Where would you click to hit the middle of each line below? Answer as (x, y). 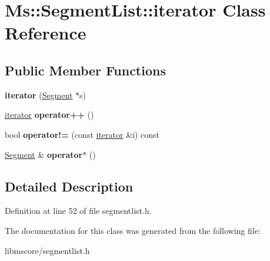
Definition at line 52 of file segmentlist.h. (78, 211)
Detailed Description (69, 186)
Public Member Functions (85, 70)
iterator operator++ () (49, 115)
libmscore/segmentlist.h (47, 250)
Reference (46, 33)
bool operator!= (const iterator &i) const (82, 134)
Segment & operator (44, 154)
